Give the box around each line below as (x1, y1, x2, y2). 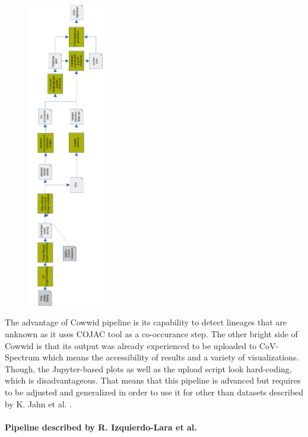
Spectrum (5, 351, 40, 363)
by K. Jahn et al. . (5, 397, 72, 410)
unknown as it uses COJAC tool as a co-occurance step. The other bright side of (5, 327, 298, 340)
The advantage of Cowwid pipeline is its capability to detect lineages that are (5, 316, 287, 328)
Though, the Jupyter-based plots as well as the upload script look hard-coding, (5, 362, 292, 375)
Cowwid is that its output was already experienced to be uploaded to (5, 339, 257, 351)
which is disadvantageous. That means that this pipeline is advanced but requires (5, 374, 301, 387)
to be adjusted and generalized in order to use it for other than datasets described (5, 385, 304, 398)
